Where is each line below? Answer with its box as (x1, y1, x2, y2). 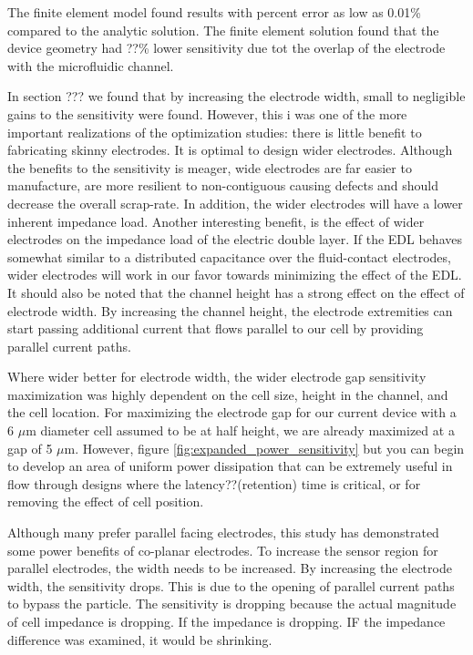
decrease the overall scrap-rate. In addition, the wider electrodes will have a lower (7, 193, 463, 212)
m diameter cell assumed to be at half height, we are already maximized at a (26, 421, 455, 440)
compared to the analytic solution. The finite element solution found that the (7, 20, 439, 39)
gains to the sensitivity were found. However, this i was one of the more (7, 104, 407, 123)
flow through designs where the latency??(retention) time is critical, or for (7, 474, 421, 493)
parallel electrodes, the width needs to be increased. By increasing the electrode (7, 558, 452, 578)
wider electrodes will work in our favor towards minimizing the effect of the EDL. (7, 265, 462, 284)
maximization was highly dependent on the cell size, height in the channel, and (7, 384, 448, 404)
